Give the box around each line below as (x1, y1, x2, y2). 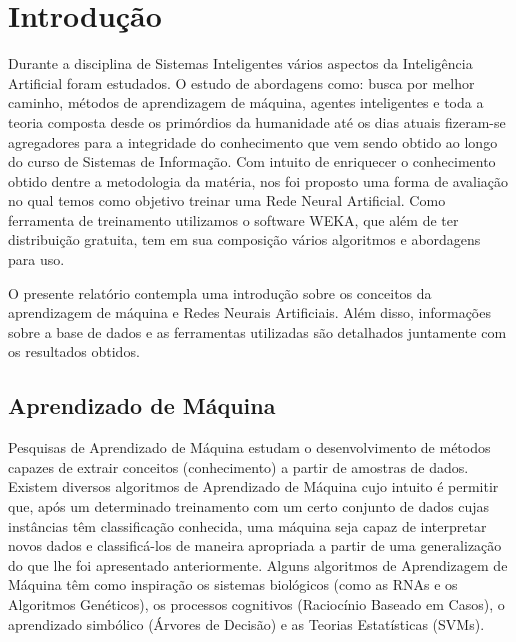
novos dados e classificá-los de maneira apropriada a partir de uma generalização (8, 535, 502, 556)
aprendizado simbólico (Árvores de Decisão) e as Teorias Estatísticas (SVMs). (8, 613, 485, 634)
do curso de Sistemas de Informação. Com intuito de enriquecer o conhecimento (8, 151, 496, 172)
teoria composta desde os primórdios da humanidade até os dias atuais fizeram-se (8, 111, 506, 132)
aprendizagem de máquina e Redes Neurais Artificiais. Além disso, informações (8, 302, 491, 323)
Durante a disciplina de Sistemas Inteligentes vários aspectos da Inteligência (8, 53, 473, 74)
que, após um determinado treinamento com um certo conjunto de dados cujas (8, 496, 489, 517)
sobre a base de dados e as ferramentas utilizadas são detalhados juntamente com (8, 321, 507, 342)
